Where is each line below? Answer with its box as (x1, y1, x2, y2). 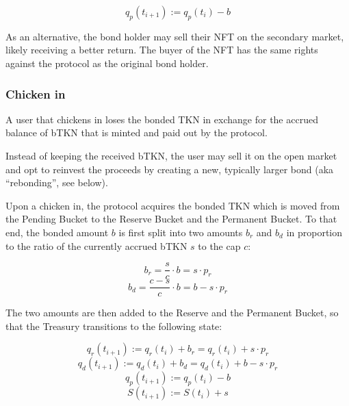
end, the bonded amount (5, 225, 109, 239)
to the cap (198, 238, 241, 253)
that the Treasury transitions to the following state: (5, 318, 222, 333)
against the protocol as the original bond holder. (5, 55, 209, 70)
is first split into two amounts (118, 225, 243, 239)
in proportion (286, 225, 343, 239)
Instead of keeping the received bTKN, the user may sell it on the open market (5, 148, 337, 162)
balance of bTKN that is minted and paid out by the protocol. (5, 125, 268, 140)
